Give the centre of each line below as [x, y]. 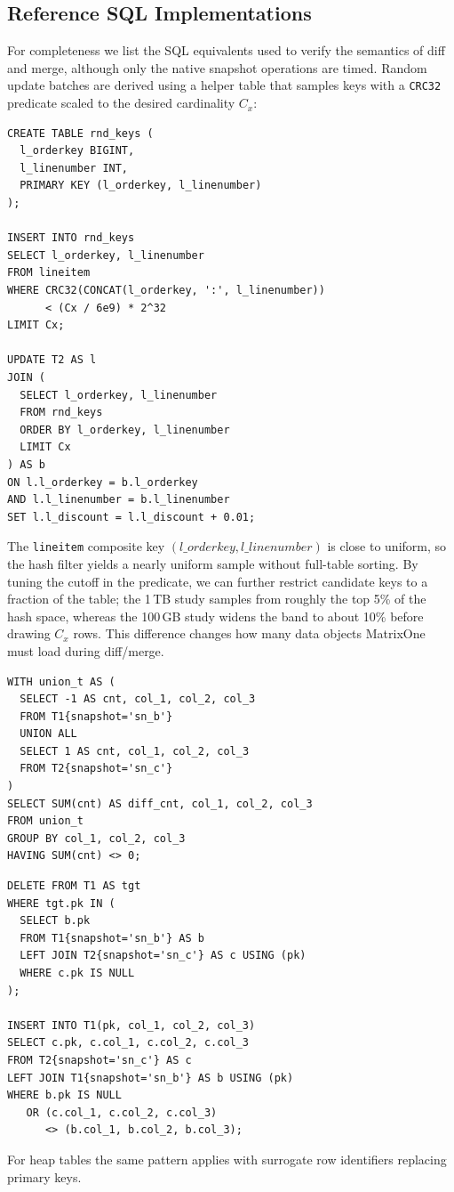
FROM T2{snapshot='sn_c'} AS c [100, 1060]
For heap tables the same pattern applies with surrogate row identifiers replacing [227, 1159]
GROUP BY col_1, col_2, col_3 [96, 838]
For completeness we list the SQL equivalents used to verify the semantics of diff [226, 50]
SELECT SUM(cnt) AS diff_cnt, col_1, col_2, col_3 [160, 803]
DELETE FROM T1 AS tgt [74, 886]
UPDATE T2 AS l [52, 360]
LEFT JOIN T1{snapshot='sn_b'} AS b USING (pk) [151, 1078]
